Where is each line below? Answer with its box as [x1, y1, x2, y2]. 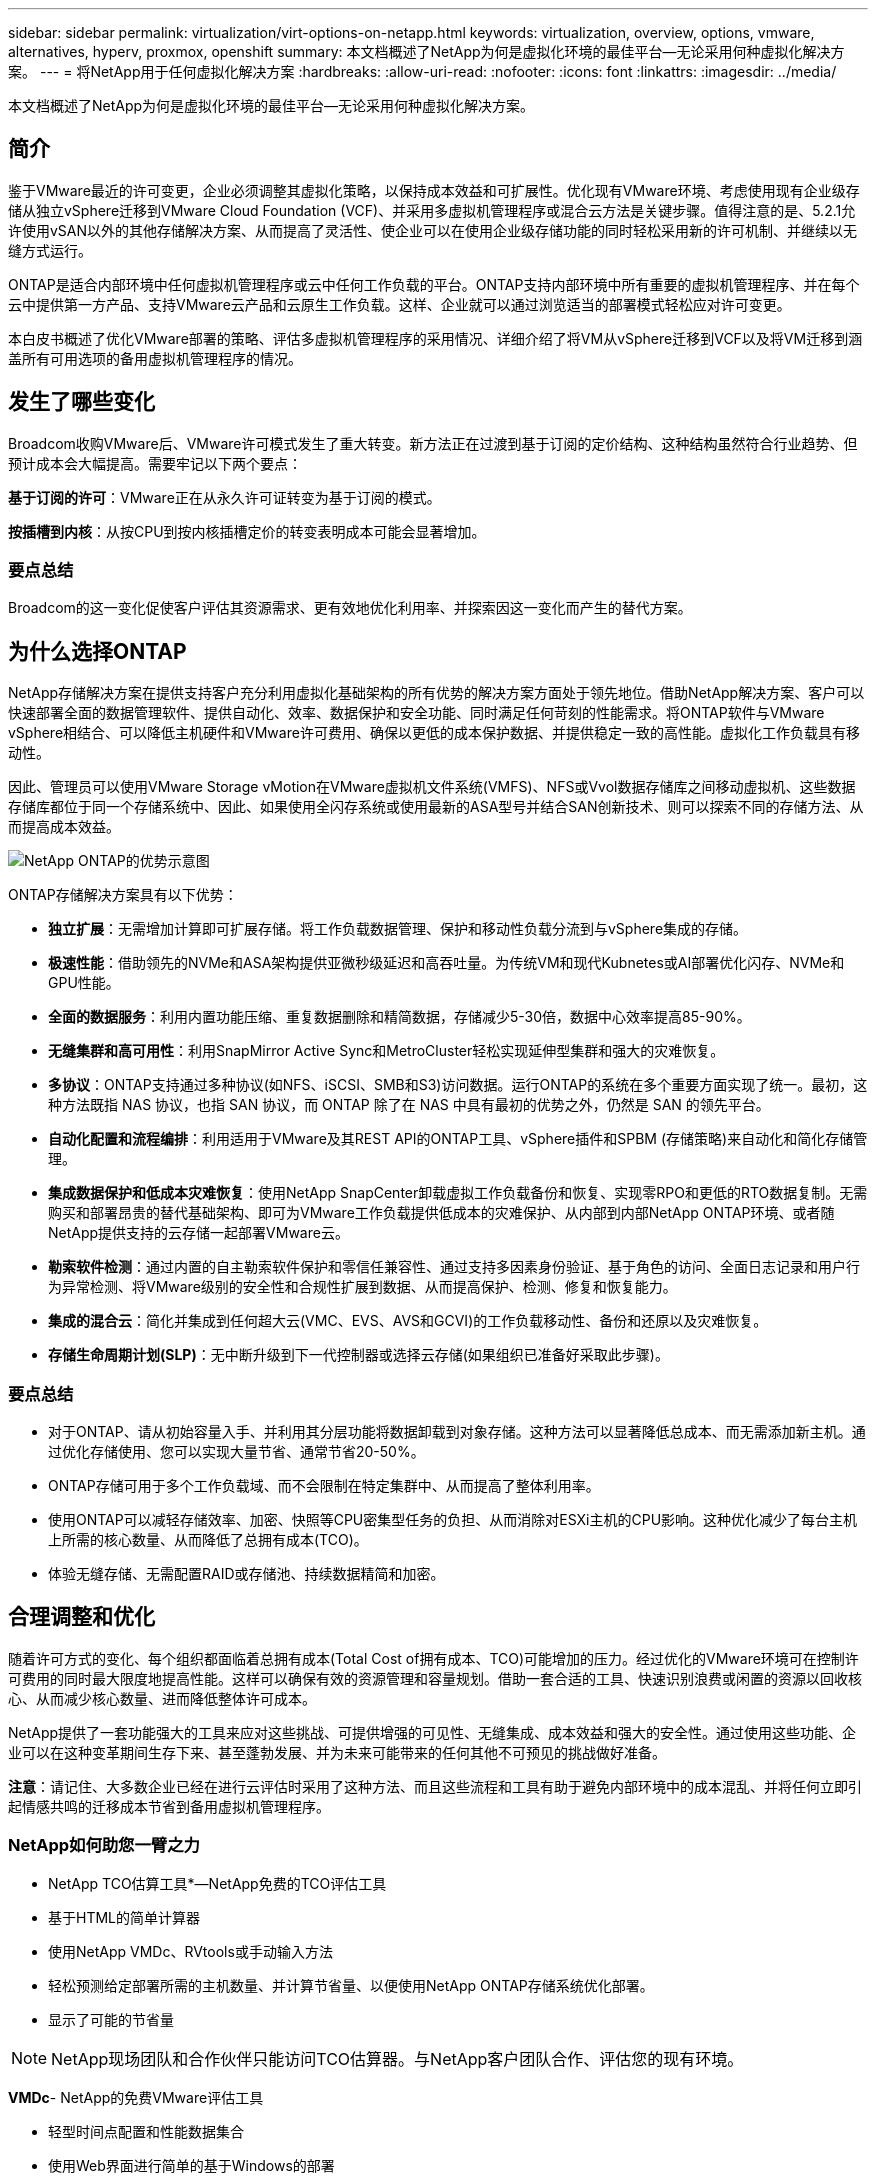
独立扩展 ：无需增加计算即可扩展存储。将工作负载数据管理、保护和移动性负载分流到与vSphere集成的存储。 [48, 920, 748, 938]
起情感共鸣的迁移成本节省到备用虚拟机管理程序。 [8, 1797, 330, 1815]
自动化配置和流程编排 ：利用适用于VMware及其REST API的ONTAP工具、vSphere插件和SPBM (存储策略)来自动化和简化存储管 [48, 1130, 868, 1148]
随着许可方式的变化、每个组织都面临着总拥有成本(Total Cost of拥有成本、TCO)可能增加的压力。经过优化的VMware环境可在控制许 [8, 1649, 859, 1667]
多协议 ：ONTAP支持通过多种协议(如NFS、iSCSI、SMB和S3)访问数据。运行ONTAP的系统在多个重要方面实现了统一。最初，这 [48, 1076, 868, 1094]
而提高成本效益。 [8, 818, 120, 836]
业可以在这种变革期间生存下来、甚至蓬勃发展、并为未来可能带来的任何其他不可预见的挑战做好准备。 [8, 1743, 666, 1761]
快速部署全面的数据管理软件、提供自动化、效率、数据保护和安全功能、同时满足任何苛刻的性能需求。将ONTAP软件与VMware [8, 704, 825, 722]
